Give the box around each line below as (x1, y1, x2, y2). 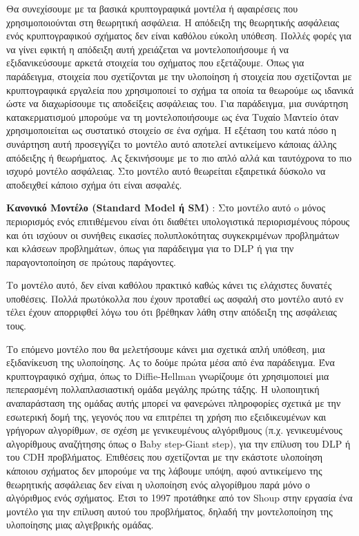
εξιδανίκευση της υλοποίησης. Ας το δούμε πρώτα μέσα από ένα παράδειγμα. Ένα (6, 355, 335, 370)
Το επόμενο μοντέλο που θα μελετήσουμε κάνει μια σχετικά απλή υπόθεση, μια (6, 341, 325, 356)
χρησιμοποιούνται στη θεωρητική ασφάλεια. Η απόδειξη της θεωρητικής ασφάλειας (6, 15, 340, 29)
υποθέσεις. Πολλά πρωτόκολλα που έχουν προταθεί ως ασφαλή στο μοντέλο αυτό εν (6, 291, 344, 305)
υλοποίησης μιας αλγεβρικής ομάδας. (6, 517, 154, 532)
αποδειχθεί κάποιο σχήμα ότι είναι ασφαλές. (6, 177, 182, 191)
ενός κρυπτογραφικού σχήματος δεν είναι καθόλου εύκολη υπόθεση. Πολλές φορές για (6, 28, 351, 43)
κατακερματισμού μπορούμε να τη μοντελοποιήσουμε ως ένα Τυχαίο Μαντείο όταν (6, 109, 339, 124)
